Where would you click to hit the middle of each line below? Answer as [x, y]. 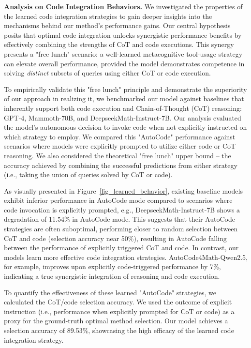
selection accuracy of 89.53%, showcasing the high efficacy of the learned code [119, 330]
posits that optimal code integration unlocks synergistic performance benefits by [123, 35]
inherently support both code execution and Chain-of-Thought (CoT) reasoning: [123, 108]
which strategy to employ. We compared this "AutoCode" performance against [120, 136]
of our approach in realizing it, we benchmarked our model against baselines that [124, 98]
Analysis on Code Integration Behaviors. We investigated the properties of [123, 6]
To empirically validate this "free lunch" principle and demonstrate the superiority [125, 89]
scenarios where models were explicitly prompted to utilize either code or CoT [120, 146]
